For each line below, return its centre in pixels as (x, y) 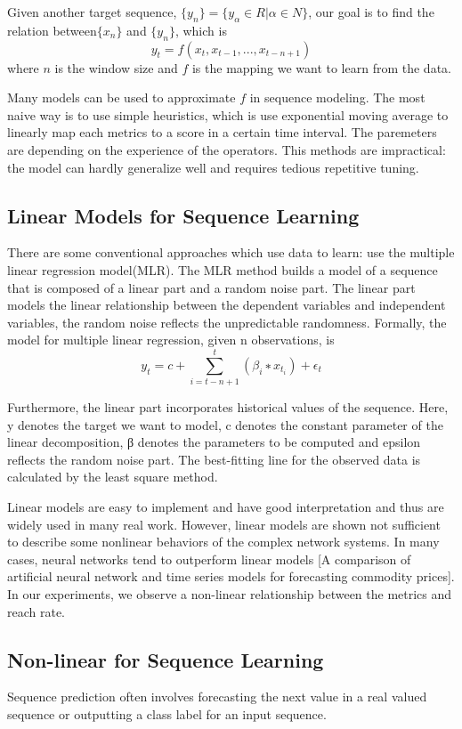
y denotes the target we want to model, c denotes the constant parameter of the (225, 424)
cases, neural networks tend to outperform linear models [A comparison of (209, 559)
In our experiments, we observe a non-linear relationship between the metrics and (230, 593)
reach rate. (36, 611)
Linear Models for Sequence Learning (183, 215)
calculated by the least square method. (113, 477)
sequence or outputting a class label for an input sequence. (167, 713)
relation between (52, 30)
